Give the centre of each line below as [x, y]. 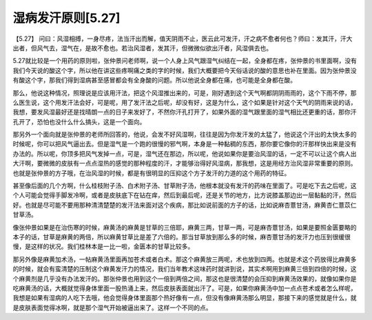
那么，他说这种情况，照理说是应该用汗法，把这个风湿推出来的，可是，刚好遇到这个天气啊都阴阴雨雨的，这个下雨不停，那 [185, 92]
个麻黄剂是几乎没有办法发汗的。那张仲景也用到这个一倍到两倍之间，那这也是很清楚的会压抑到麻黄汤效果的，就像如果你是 [185, 279]
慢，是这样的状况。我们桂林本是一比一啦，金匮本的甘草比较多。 [103, 247]
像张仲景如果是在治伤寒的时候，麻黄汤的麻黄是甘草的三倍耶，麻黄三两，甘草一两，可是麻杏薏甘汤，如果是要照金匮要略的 [185, 227]
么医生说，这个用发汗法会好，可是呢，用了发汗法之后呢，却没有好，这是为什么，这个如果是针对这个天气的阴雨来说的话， [185, 102]
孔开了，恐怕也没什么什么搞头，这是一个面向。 [79, 121]
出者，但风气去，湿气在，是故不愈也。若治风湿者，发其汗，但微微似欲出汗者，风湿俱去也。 [142, 48]
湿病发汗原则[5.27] [66, 18]
